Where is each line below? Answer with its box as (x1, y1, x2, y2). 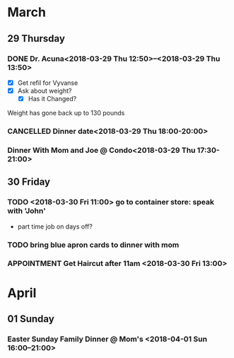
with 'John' (7, 206, 46, 216)
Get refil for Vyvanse (17, 79, 78, 87)
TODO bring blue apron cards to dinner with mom (7, 240, 180, 250)
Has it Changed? (28, 95, 77, 103)
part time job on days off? (17, 222, 93, 231)
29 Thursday (7, 33, 66, 45)
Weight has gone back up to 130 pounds (7, 109, 125, 117)
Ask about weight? (17, 86, 72, 95)
